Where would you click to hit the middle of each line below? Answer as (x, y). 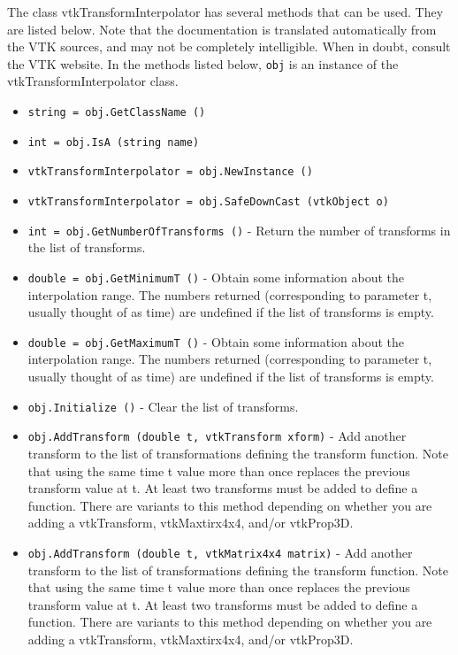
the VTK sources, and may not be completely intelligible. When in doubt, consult (229, 46)
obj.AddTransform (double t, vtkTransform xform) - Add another (217, 436)
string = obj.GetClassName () (117, 113)
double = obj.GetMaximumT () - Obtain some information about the (216, 341)
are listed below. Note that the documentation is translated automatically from (222, 29)
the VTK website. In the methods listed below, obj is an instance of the (203, 63)
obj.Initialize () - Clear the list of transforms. (163, 406)
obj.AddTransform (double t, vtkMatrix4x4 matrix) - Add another (220, 552)
